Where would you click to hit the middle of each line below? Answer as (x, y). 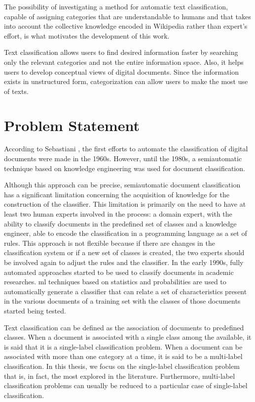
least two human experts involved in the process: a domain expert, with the (118, 214)
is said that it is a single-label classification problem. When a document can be (123, 346)
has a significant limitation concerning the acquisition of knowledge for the (117, 194)
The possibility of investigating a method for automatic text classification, (116, 6)
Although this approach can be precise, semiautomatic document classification (122, 185)
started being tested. (35, 310)
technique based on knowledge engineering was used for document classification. (125, 168)
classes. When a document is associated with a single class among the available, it (128, 337)
